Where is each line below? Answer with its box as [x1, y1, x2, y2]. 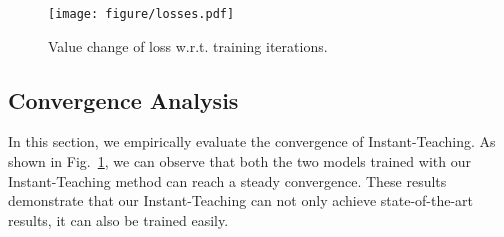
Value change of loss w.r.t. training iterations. [48, 35, 328, 56]
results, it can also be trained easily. [8, 209, 229, 230]
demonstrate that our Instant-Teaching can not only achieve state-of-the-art [8, 190, 474, 211]
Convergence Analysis [8, 84, 239, 115]
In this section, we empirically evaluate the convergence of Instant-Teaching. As [8, 131, 496, 152]
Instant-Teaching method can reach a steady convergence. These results [8, 170, 447, 191]
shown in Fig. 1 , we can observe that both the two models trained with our [8, 151, 471, 172]
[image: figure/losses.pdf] [48, 7, 235, 21]
